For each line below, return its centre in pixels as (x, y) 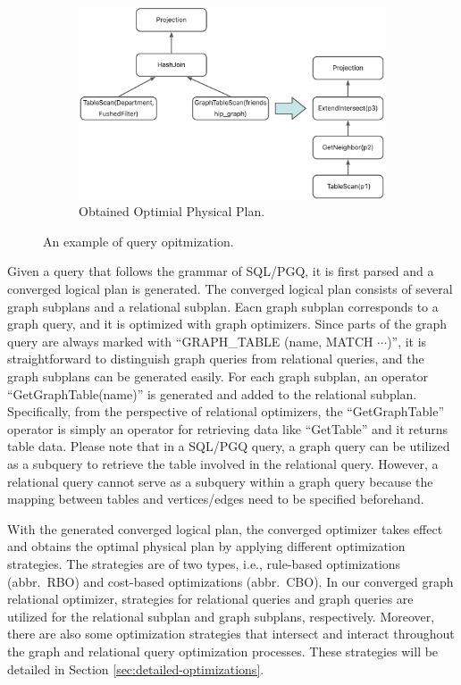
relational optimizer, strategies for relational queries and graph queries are (210, 599)
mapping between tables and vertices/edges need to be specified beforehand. (216, 499)
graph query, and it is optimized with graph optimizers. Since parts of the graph (227, 324)
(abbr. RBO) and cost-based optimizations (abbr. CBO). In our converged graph (230, 581)
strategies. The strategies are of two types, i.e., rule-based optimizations (204, 563)
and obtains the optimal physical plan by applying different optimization (206, 546)
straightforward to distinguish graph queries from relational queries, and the (216, 359)
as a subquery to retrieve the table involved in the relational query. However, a (223, 463)
